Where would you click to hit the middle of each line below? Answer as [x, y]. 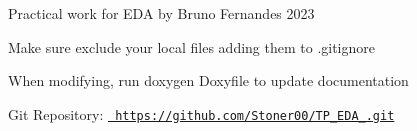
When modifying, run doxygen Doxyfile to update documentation [208, 80]
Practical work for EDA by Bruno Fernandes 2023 [161, 13]
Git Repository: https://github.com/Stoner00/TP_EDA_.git [201, 113]
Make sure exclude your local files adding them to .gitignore [191, 46]
